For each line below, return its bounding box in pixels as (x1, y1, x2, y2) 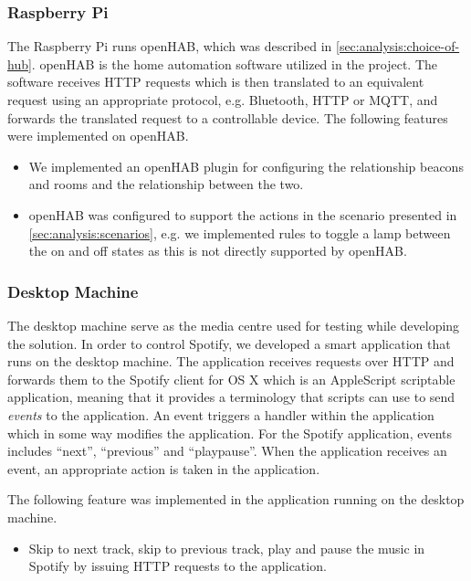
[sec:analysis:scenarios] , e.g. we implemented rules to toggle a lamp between (28, 223, 451, 242)
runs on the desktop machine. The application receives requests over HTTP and (7, 352, 455, 371)
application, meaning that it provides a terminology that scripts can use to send (7, 387, 455, 407)
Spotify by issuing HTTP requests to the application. (28, 556, 327, 576)
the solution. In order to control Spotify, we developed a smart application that (7, 333, 451, 353)
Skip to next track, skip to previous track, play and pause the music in (28, 538, 425, 557)
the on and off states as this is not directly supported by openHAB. (28, 241, 407, 260)
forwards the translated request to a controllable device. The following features (7, 108, 448, 127)
